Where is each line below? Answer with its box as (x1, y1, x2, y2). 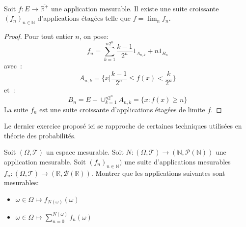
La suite (4, 104, 28, 114)
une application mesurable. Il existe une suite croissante (51, 3, 219, 13)
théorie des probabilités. (4, 130, 76, 140)
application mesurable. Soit (4, 156, 86, 166)
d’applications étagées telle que (37, 13, 131, 23)
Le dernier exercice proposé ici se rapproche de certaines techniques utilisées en (4, 121, 242, 131)
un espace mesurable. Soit (46, 147, 124, 157)
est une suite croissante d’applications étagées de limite (39, 104, 205, 114)
